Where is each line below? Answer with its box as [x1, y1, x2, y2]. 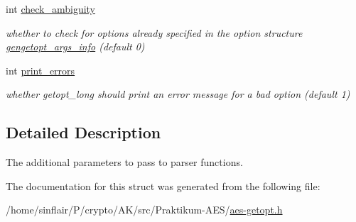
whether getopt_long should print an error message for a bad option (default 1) [6, 87, 350, 101]
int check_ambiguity [6, 1, 96, 16]
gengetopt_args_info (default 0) [6, 39, 145, 54]
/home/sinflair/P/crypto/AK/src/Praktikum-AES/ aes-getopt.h [6, 202, 283, 217]
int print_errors [6, 62, 75, 77]
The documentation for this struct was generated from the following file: [6, 178, 320, 193]
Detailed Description [6, 121, 161, 143]
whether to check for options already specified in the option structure [6, 25, 303, 40]
